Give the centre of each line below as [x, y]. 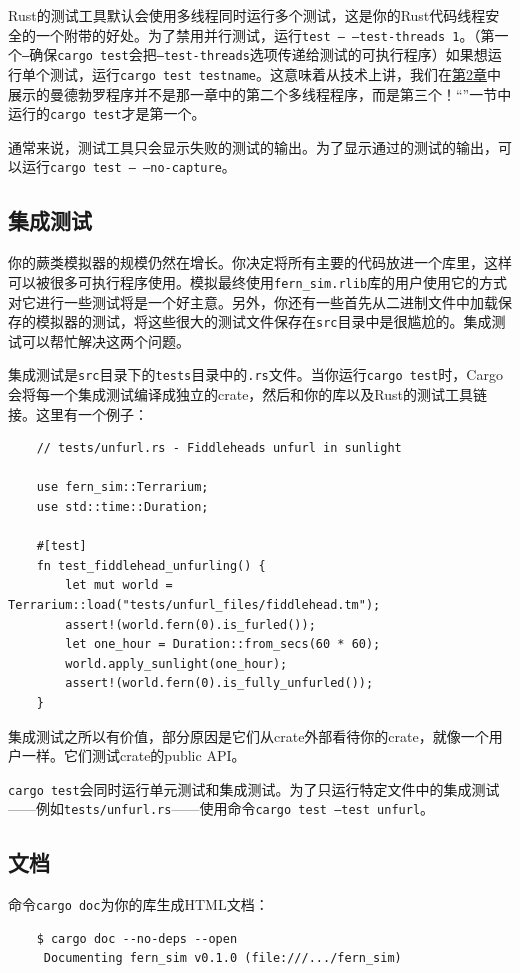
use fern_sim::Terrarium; [122, 487]
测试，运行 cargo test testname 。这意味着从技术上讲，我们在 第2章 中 [275, 73]
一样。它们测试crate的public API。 [133, 755]
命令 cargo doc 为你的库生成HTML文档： [138, 904]
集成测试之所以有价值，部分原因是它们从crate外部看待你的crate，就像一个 [248, 735]
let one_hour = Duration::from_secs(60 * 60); [223, 644]
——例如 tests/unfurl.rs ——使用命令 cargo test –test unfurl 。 [221, 808]
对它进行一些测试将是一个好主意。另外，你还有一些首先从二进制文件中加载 [253, 301]
